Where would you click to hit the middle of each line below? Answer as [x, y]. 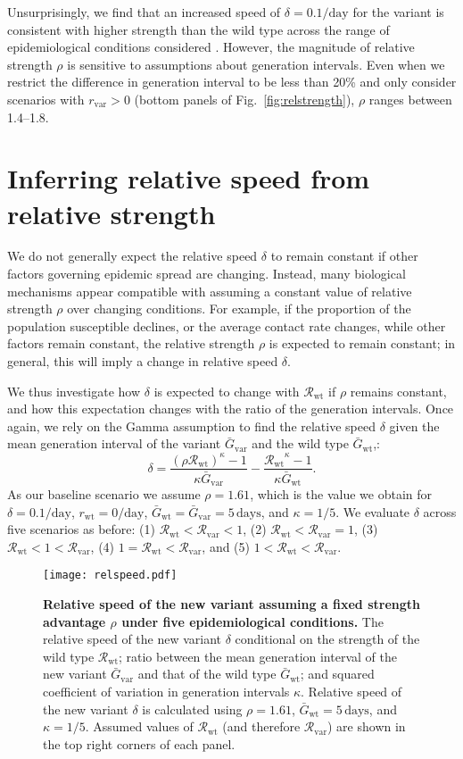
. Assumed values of [139, 726]
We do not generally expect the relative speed [132, 256]
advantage [74, 621]
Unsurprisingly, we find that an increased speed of [144, 12]
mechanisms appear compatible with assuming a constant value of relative [210, 291]
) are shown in [367, 726]
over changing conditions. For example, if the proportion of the [239, 309]
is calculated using [192, 709]
